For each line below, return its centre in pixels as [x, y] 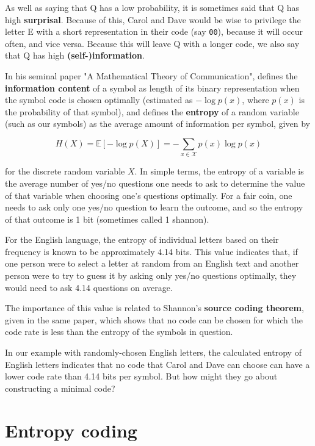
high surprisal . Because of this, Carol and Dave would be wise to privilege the [153, 19]
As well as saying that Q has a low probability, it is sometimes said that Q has [152, 7]
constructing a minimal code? [60, 388]
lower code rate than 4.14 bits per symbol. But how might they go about [141, 376]
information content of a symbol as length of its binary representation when [152, 88]
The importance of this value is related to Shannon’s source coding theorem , [154, 308]
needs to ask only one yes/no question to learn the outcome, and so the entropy [154, 207]
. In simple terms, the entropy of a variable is [219, 171]
